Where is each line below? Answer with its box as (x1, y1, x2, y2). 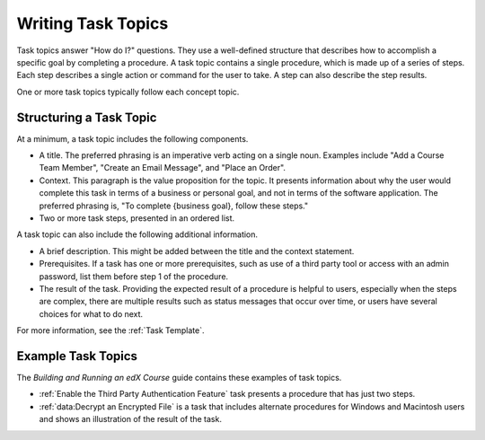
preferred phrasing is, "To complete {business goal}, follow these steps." (39, 200, 309, 211)
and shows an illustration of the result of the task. (39, 414, 222, 425)
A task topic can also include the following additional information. (16, 229, 259, 240)
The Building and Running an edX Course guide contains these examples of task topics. (16, 373, 342, 383)
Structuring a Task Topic (16, 110, 157, 125)
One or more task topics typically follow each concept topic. (16, 86, 240, 97)
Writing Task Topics (16, 13, 169, 33)
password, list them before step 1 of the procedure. (39, 270, 229, 282)
